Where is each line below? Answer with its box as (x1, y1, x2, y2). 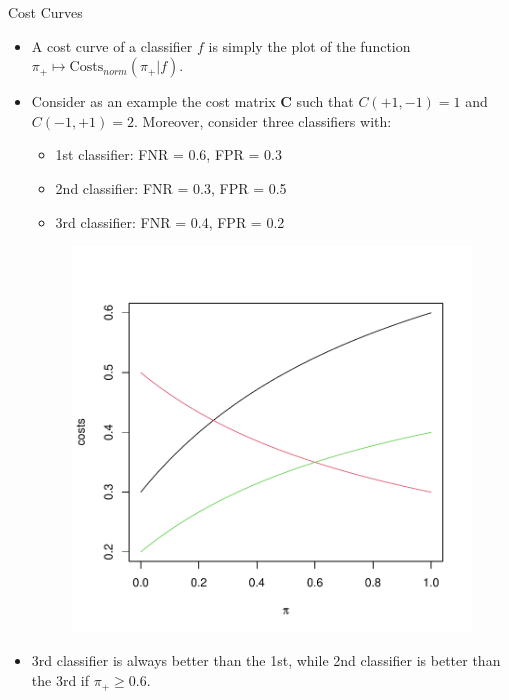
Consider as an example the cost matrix (31, 91, 276, 112)
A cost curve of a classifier (31, 35, 193, 56)
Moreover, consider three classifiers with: (142, 110, 392, 131)
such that (296, 91, 354, 112)
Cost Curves (8, 2, 83, 22)
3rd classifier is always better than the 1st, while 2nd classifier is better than (31, 650, 501, 671)
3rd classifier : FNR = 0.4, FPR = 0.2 (55, 211, 285, 232)
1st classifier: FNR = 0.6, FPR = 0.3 (55, 144, 282, 165)
